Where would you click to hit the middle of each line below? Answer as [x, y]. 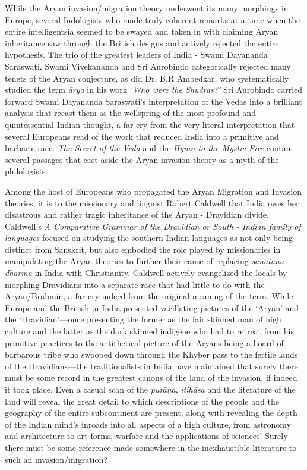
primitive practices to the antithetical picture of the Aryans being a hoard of [144, 342]
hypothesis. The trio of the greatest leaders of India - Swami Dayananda [136, 54]
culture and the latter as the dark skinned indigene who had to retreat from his [149, 331]
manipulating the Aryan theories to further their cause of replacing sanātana [145, 261]
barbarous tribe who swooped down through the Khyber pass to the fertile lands [151, 354]
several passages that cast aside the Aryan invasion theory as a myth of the [142, 159]
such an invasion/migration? [56, 459]
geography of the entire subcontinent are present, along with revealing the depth [151, 413]
